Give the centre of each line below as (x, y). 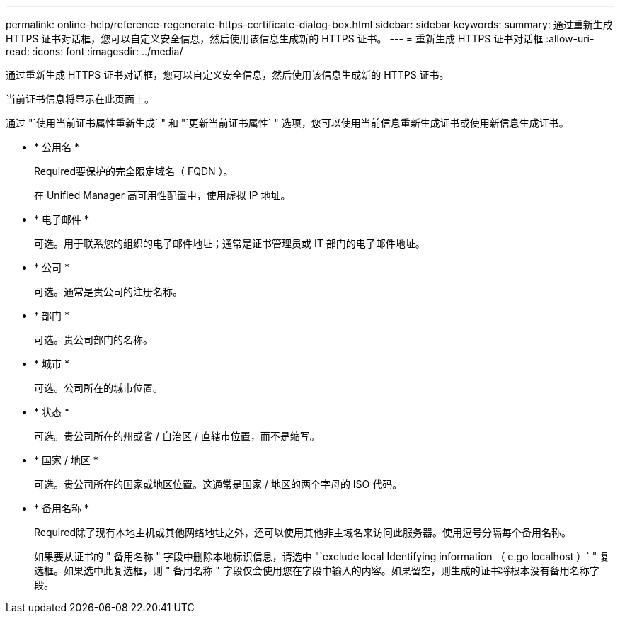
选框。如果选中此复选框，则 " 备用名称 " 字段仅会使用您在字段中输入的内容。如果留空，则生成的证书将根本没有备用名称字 (317, 570)
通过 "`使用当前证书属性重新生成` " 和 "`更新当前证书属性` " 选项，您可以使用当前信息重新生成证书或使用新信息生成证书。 (287, 123)
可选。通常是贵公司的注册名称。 (108, 291)
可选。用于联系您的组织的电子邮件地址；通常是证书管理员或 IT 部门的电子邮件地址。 (230, 243)
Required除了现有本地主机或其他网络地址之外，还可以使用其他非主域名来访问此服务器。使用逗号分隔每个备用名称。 (303, 532)
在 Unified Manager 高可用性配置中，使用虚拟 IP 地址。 (162, 195)
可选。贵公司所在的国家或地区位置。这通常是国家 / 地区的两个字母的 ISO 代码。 (218, 484)
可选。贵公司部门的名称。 (93, 340)
